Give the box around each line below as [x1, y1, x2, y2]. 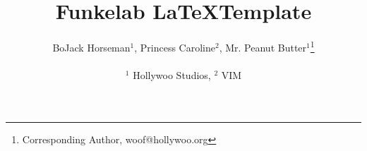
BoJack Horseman [52, 40, 131, 54]
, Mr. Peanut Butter [219, 40, 307, 54]
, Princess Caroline [134, 40, 215, 54]
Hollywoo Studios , [133, 67, 211, 82]
